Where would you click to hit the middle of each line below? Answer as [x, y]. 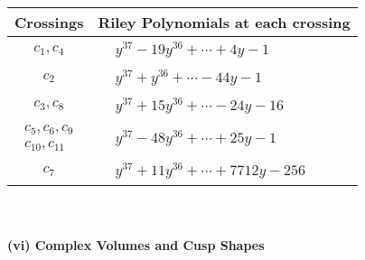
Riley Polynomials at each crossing [224, 22]
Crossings [49, 22]
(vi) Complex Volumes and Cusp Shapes [136, 244]
